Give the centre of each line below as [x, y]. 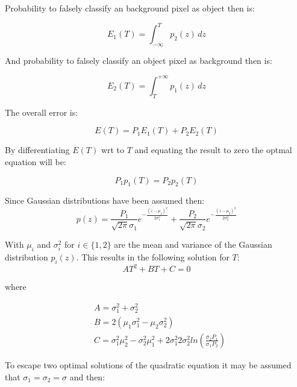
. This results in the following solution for [153, 256]
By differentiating [37, 150]
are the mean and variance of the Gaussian [193, 244]
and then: [87, 376]
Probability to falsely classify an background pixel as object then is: [130, 8]
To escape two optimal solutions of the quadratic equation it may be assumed [148, 364]
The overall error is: [42, 112]
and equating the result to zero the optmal [213, 150]
